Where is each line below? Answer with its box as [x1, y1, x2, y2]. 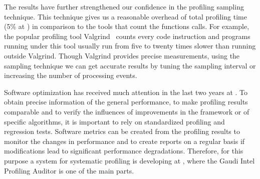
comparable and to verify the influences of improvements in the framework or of [4, 106, 249, 116]
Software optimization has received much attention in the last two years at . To [4, 86, 248, 97]
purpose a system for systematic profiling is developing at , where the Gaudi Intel [4, 155, 255, 165]
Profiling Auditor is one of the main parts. [4, 165, 134, 175]
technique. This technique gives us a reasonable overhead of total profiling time [4, 11, 247, 21]
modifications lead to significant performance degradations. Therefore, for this [4, 145, 243, 156]
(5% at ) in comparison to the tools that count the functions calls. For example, [4, 21, 249, 31]
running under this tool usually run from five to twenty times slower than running [4, 40, 256, 51]
